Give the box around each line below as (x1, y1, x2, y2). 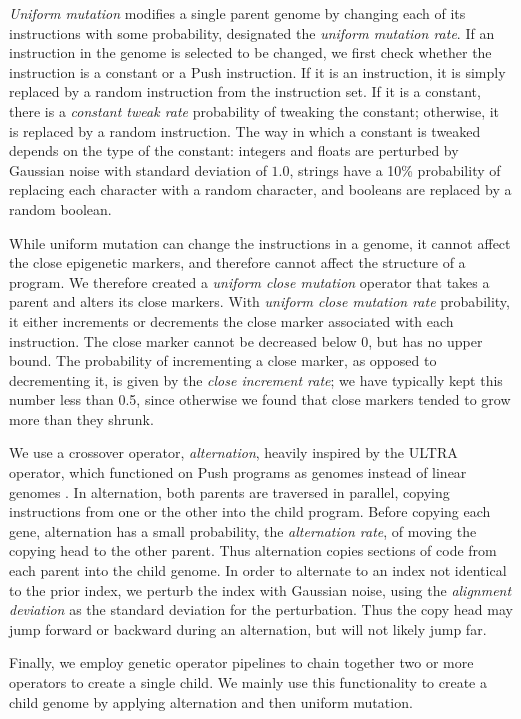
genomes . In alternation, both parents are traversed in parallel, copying (9, 481, 450, 502)
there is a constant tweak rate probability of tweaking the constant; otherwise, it (9, 100, 500, 121)
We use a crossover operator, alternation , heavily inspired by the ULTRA (9, 442, 458, 463)
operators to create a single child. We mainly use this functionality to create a (9, 672, 488, 692)
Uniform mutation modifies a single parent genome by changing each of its (9, 3, 466, 23)
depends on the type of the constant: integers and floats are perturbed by (9, 140, 459, 161)
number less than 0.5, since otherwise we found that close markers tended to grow (9, 389, 511, 410)
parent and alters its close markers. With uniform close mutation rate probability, (9, 291, 510, 312)
